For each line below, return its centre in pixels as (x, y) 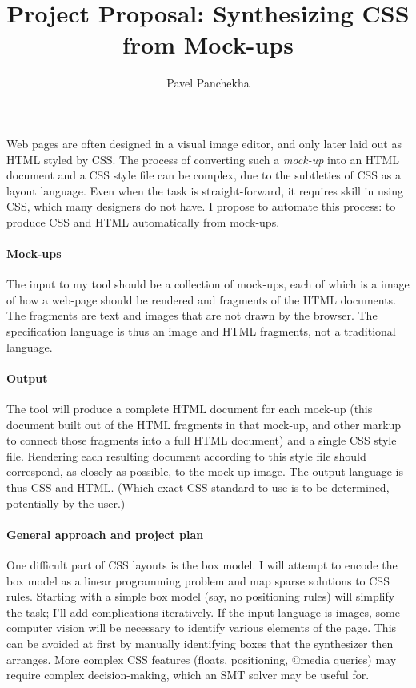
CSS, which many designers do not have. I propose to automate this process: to (201, 206)
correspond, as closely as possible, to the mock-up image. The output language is (205, 471)
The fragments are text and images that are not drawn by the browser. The (192, 315)
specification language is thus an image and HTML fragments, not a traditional (201, 331)
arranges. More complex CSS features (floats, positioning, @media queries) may (202, 659)
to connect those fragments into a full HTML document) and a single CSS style (202, 440)
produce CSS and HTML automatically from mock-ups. (143, 221)
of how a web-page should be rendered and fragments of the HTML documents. (202, 299)
